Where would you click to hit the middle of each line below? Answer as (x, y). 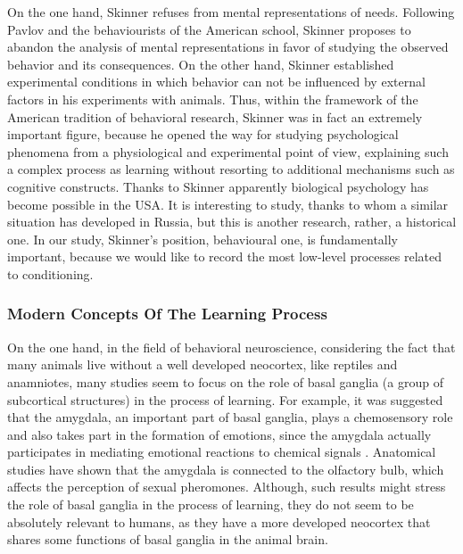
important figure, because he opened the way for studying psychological (203, 134)
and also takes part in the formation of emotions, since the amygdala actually (219, 434)
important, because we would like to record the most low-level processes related (225, 256)
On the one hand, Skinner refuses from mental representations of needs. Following (231, 12)
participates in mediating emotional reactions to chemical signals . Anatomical (222, 452)
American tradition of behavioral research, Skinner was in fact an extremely (215, 116)
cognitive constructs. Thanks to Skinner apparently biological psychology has (218, 186)
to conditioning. (50, 273)
